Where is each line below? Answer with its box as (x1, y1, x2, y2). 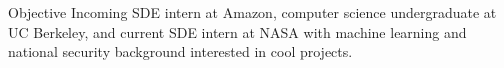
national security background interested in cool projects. (8, 41, 353, 62)
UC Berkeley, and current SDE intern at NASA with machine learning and (8, 21, 467, 42)
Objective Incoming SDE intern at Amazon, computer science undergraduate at (8, 2, 497, 22)
